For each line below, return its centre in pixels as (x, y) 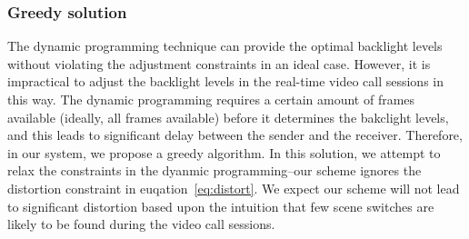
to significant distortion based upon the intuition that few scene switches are (221, 206)
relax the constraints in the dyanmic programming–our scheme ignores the (215, 170)
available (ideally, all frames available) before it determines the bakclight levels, (228, 117)
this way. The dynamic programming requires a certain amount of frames (211, 99)
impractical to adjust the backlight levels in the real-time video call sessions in (226, 81)
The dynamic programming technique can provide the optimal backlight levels (225, 46)
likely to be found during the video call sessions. (141, 224)
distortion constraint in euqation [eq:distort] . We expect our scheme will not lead (234, 188)
